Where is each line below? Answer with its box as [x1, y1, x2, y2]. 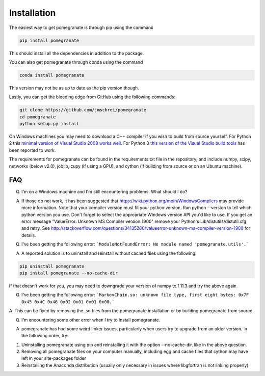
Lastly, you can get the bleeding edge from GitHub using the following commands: [9, 94, 176, 100]
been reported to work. [9, 147, 56, 153]
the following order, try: [21, 333, 69, 339]
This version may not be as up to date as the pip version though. [9, 85, 139, 91]
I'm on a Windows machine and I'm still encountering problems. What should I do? [21, 189, 187, 195]
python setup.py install [19, 121, 79, 127]
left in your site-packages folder [21, 355, 86, 361]
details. [21, 232, 36, 238]
